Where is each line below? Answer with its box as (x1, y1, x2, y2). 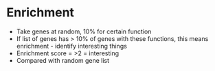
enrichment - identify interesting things (16, 42, 128, 50)
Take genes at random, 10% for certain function (16, 27, 152, 35)
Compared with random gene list (16, 56, 110, 64)
